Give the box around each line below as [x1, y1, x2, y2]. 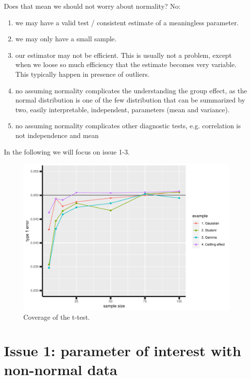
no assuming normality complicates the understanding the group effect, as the [15, 85, 247, 95]
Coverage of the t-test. [23, 312, 90, 322]
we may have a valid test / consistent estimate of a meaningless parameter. [15, 17, 239, 27]
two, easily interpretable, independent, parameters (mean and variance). [15, 104, 230, 114]
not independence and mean [15, 130, 99, 140]
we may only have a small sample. [15, 34, 117, 44]
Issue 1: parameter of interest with [4, 341, 241, 361]
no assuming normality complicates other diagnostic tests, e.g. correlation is [15, 121, 241, 131]
